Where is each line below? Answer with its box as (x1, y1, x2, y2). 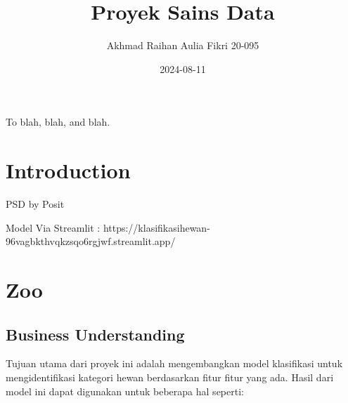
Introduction (6, 156, 131, 185)
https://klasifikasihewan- (103, 220, 210, 234)
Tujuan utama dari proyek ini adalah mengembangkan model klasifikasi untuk (6, 356, 343, 371)
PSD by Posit (6, 197, 65, 211)
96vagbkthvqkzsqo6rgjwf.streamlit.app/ (6, 234, 176, 249)
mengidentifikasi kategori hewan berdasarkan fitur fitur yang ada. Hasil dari (6, 369, 334, 384)
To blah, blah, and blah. (6, 114, 110, 129)
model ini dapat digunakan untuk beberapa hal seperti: (6, 383, 244, 398)
